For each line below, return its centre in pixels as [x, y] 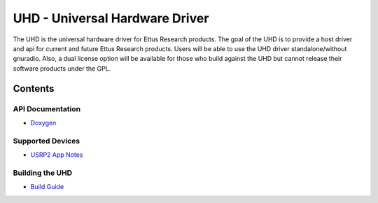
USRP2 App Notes [57, 155]
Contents [34, 89]
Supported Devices [47, 141]
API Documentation [47, 108]
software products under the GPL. [62, 68]
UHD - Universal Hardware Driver [111, 18]
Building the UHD [43, 173]
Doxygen [43, 122]
